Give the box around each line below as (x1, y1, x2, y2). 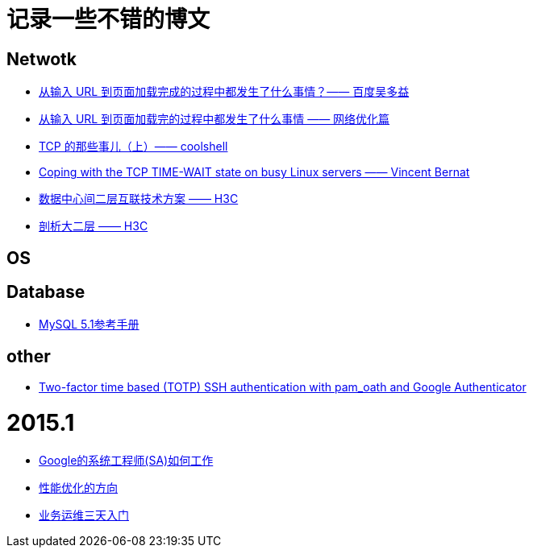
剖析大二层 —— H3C (39, 219, 148, 234)
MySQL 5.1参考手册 (39, 317, 139, 332)
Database (6, 282, 85, 303)
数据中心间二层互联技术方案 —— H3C (39, 192, 239, 206)
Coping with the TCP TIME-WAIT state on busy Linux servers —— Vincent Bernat (39, 165, 470, 180)
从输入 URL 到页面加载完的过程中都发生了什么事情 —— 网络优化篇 (39, 112, 390, 126)
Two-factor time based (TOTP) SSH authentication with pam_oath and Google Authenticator (39, 380, 527, 395)
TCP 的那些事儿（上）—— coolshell (39, 139, 228, 154)
